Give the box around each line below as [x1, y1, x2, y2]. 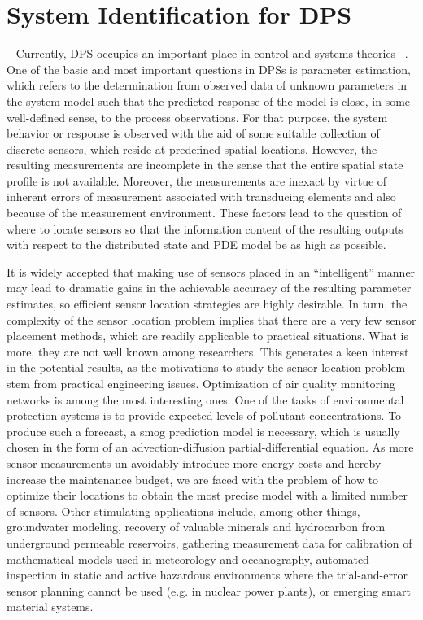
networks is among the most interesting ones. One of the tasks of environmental [7, 391, 404, 408]
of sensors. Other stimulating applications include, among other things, [7, 502, 360, 519]
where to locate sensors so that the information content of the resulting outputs [7, 220, 403, 237]
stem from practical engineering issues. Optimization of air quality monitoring [7, 375, 395, 391]
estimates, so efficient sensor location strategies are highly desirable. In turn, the [7, 295, 408, 312]
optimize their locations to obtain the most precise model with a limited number [7, 487, 408, 504]
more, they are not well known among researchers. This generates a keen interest [7, 343, 409, 360]
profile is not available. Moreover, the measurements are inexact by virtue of [7, 172, 387, 189]
